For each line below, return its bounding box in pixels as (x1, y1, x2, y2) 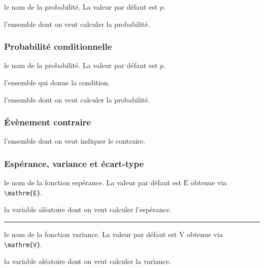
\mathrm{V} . (4, 239, 43, 249)
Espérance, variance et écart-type (4, 157, 144, 170)
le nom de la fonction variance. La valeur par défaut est (4, 229, 177, 240)
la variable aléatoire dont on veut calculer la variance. (4, 256, 171, 266)
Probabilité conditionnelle (4, 40, 112, 53)
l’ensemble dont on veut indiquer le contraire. (4, 136, 145, 146)
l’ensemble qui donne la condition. (4, 77, 110, 87)
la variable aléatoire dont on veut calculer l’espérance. (4, 204, 172, 215)
